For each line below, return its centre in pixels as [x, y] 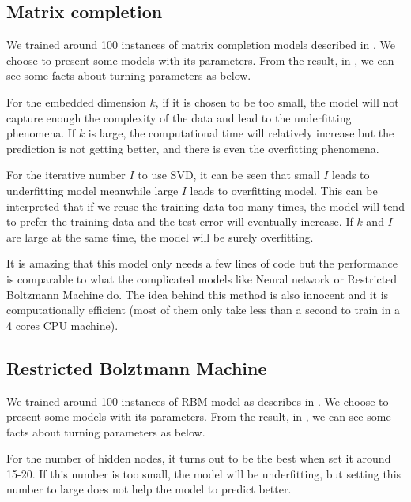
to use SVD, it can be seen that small [229, 175]
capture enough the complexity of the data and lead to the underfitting [179, 117]
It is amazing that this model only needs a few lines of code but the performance [202, 263]
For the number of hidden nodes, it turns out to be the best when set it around [199, 458]
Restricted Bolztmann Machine [137, 367]
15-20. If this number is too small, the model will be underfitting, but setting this [204, 473]
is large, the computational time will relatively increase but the [241, 133]
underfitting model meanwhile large [92, 190]
